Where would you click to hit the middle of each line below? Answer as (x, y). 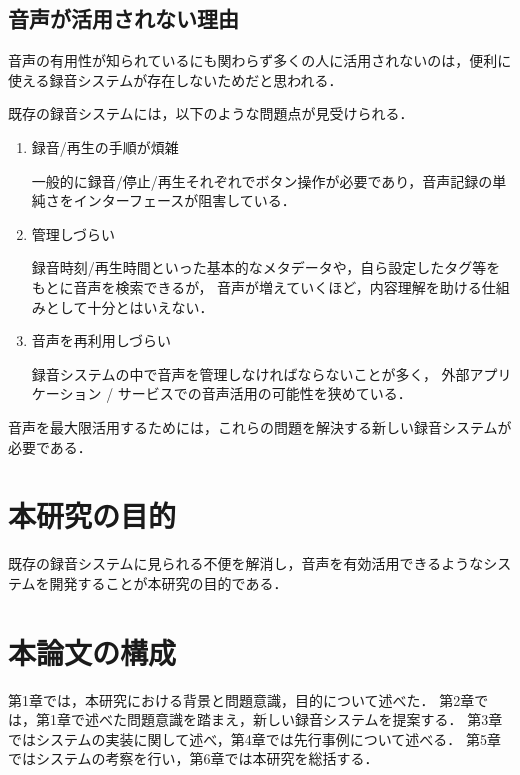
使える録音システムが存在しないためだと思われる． (175, 79)
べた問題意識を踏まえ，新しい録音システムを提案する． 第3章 (300, 719)
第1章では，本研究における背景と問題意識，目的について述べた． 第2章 (241, 699)
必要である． (50, 446)
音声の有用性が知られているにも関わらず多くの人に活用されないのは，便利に (260, 60)
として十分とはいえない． (129, 306)
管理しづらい (73, 233)
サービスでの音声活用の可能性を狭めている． (264, 393)
